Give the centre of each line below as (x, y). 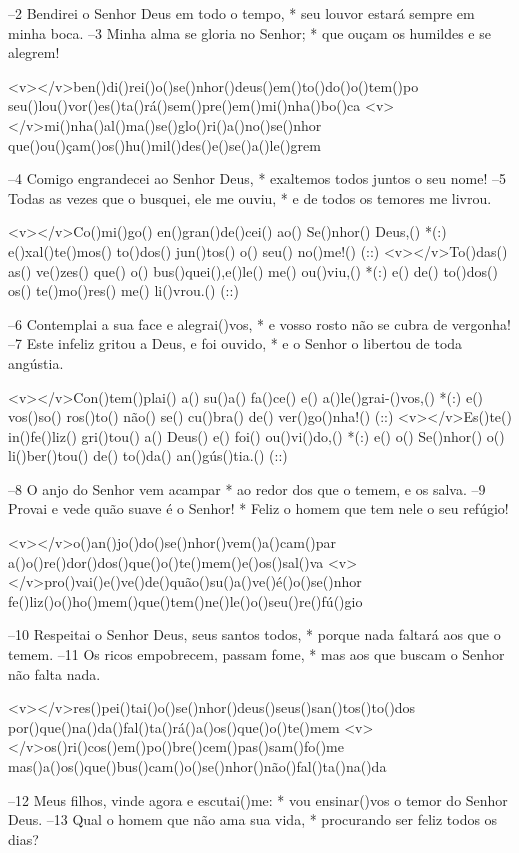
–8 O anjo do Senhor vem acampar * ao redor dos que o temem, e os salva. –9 (247, 488)
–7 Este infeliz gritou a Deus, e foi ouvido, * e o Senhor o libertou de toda (235, 343)
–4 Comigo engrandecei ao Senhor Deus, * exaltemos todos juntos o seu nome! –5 (257, 178)
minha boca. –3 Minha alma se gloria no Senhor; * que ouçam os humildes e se (249, 32)
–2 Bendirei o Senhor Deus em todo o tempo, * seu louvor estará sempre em (241, 13)
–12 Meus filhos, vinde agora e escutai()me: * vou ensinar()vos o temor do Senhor (258, 799)
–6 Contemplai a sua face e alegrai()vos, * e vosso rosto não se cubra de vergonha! (259, 323)
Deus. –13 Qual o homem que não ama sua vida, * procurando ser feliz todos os (253, 819)
